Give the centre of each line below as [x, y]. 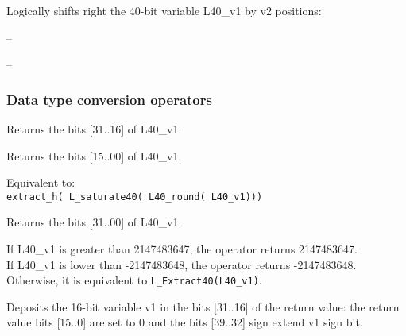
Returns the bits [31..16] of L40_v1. [94, 129]
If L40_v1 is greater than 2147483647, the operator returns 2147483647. [182, 249]
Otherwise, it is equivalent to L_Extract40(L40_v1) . [134, 280]
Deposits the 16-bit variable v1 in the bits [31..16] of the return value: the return [203, 306]
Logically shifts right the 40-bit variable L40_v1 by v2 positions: [164, 10]
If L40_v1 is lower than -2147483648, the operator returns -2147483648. [182, 264]
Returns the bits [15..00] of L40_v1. [94, 155]
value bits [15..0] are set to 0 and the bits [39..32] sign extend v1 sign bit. [185, 322]
